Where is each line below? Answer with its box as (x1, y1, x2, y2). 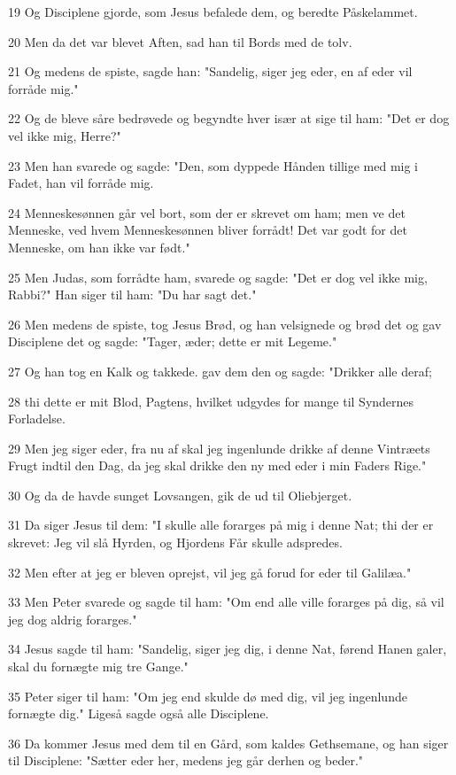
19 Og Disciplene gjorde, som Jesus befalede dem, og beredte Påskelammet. (8, 3, 418, 20)
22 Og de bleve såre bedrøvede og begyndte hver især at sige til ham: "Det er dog (8, 109, 450, 128)
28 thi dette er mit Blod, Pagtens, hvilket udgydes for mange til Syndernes (8, 391, 414, 410)
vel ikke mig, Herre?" (8, 126, 121, 144)
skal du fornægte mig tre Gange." (8, 657, 189, 676)
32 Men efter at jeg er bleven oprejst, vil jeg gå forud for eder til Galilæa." (8, 562, 412, 581)
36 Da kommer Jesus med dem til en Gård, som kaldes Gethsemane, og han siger (8, 733, 449, 752)
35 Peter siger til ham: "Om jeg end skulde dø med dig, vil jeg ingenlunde (8, 686, 407, 705)
